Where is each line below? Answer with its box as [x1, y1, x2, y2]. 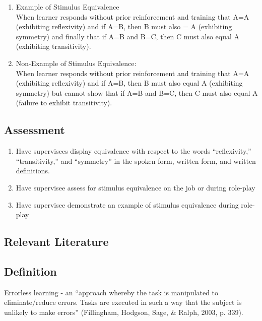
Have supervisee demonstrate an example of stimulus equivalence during [16, 199, 239, 210]
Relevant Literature [4, 234, 109, 249]
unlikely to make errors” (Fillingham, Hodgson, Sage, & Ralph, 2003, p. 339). [4, 306, 243, 317]
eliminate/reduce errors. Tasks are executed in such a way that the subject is [4, 297, 242, 307]
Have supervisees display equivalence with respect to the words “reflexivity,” [16, 146, 251, 156]
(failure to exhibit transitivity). [16, 97, 112, 108]
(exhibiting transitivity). [16, 41, 91, 51]
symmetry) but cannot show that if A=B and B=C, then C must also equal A [16, 87, 258, 98]
